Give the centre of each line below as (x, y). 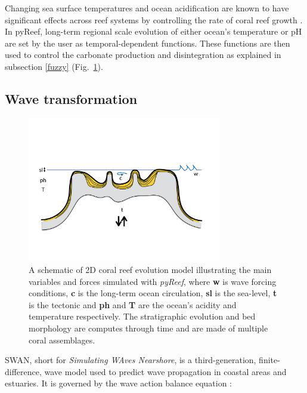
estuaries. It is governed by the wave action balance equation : (119, 383)
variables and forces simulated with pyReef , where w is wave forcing (153, 281)
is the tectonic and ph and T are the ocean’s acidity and (133, 304)
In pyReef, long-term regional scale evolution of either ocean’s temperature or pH (153, 31)
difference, (23, 371)
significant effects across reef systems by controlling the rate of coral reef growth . (154, 19)
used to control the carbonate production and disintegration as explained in (143, 55)
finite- (269, 360)
